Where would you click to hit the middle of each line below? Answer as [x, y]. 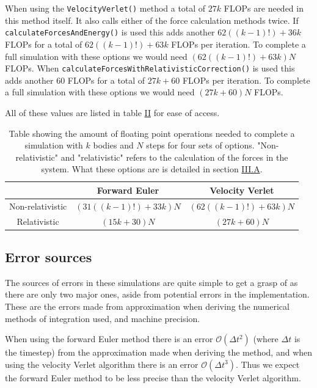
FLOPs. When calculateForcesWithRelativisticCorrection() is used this [150, 68]
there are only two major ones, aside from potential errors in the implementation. [157, 294]
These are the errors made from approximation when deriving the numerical [147, 306]
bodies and [113, 145]
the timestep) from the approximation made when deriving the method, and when [159, 352]
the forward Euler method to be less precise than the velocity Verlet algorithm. [153, 377]
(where [266, 339]
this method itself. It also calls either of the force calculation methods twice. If [152, 20]
